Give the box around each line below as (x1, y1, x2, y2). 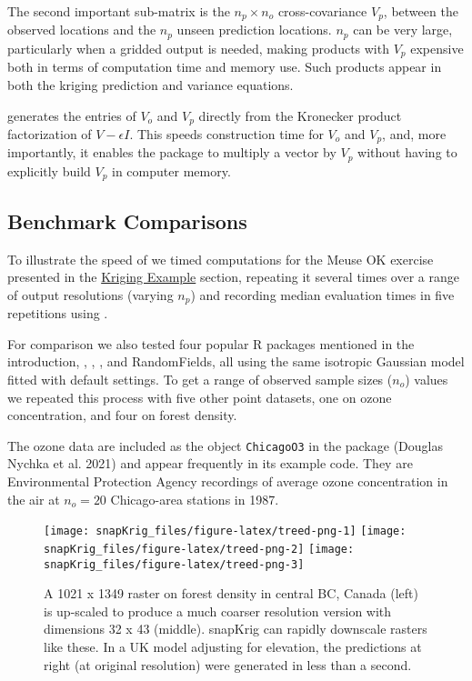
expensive (410, 38, 464, 57)
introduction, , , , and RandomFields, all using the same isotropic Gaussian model (7, 352, 465, 371)
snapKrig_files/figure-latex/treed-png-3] (44, 557, 305, 571)
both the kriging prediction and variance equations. (7, 75, 294, 94)
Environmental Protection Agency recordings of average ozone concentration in (7, 472, 448, 491)
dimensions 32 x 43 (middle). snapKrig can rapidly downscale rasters (44, 619, 427, 638)
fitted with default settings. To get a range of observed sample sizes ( (7, 369, 393, 388)
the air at (7, 489, 60, 508)
